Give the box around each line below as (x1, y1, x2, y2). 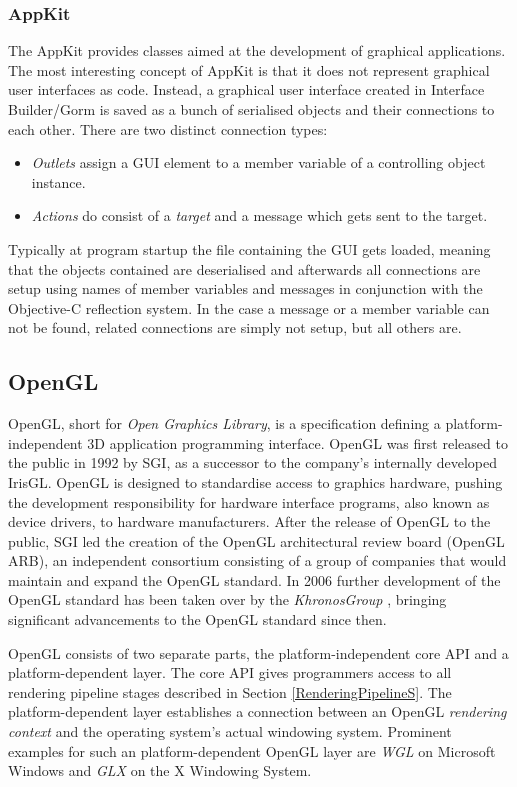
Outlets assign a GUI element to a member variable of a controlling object (31, 152, 486, 173)
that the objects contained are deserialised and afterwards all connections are (8, 258, 481, 279)
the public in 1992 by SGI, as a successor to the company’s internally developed (8, 452, 497, 473)
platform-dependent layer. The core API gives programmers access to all (8, 662, 452, 683)
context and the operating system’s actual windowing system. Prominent (8, 721, 452, 742)
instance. (31, 171, 86, 192)
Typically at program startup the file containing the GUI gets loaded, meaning (8, 238, 491, 259)
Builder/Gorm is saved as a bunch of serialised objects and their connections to (8, 99, 495, 119)
